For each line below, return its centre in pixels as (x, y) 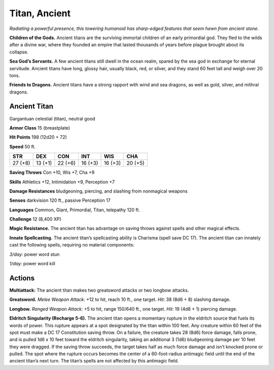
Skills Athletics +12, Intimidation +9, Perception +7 (62, 182)
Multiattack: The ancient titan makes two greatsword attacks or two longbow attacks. (99, 290)
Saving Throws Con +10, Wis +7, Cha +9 (52, 172)
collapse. (19, 52)
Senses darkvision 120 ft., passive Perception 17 (60, 200)
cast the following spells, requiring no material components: (72, 245)
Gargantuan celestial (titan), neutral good (52, 118)
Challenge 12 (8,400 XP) (35, 219)
